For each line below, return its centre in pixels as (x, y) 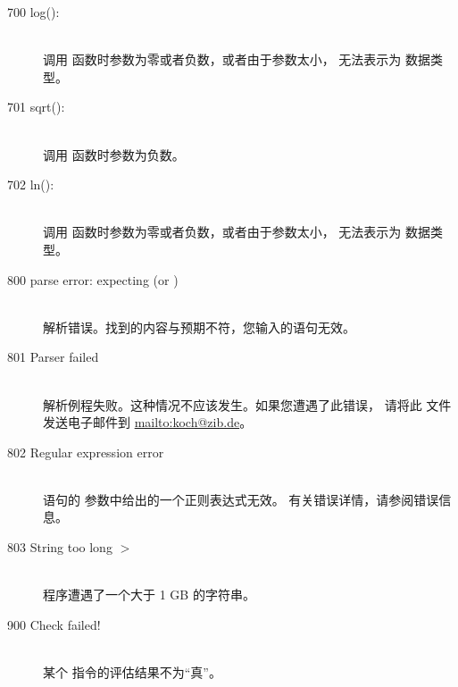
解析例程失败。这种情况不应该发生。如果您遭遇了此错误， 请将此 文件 (247, 404)
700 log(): (33, 12)
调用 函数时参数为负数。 (114, 154)
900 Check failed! (54, 624)
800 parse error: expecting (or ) (93, 279)
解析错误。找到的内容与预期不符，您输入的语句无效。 (199, 327)
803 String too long (60, 547)
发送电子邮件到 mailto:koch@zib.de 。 (148, 422)
